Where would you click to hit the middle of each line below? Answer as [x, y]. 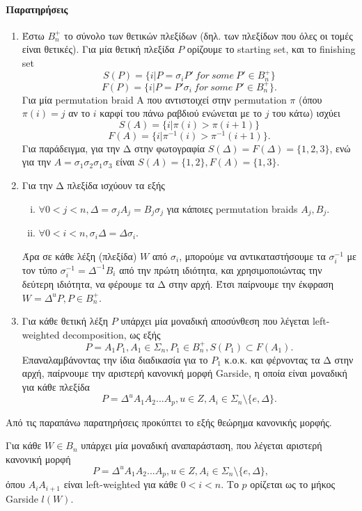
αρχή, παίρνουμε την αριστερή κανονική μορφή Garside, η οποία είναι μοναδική [184, 373]
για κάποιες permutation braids [232, 208]
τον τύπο [40, 269]
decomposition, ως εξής [112, 334]
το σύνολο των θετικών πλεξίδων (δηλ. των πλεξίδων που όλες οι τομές [208, 35]
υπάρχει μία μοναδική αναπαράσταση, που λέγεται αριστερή [202, 445]
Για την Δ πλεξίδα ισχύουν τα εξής [93, 185]
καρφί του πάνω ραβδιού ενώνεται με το [181, 113]
